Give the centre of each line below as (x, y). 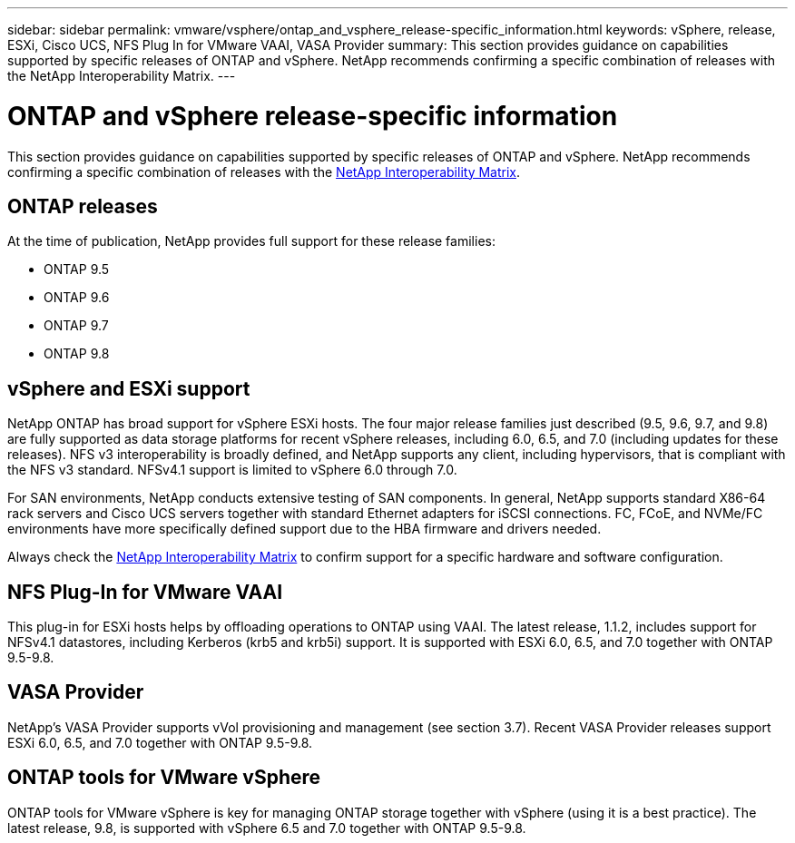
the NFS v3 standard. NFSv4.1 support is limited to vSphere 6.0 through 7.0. (232, 470)
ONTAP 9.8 (77, 354)
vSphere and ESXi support (129, 388)
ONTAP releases (83, 206)
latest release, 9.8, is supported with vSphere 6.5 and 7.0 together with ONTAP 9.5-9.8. (267, 828)
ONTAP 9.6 (77, 298)
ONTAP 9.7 (76, 326)
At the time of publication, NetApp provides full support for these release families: (251, 241)
